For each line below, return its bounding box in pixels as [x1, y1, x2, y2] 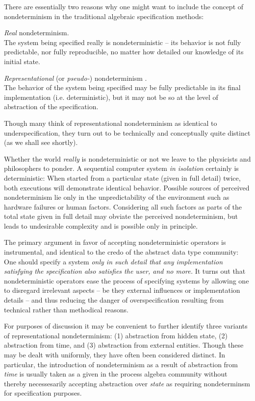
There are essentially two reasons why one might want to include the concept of [4, 1, 244, 11]
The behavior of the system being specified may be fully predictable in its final [4, 82, 241, 93]
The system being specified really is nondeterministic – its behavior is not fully [4, 37, 241, 47]
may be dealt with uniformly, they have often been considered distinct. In [4, 350, 225, 359]
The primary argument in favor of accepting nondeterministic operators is [4, 237, 226, 247]
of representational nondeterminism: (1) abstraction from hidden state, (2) [4, 330, 228, 340]
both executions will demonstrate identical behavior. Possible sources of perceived [4, 182, 250, 192]
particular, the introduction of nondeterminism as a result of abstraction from [4, 359, 238, 369]
